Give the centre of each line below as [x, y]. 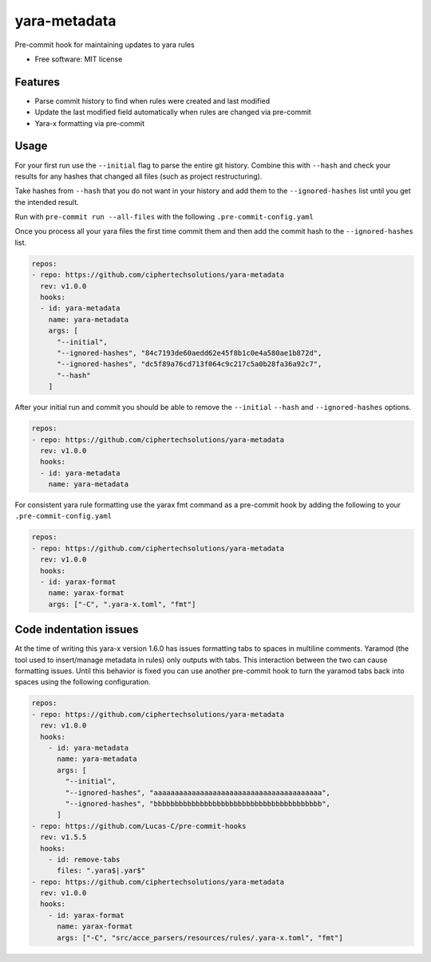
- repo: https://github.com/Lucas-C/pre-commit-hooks [139, 826]
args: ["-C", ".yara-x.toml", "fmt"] [122, 604]
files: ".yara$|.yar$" [101, 871]
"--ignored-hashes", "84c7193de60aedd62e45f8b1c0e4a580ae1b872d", [190, 353]
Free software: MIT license [79, 59]
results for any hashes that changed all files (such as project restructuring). [138, 176]
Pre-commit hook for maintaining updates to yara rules [105, 45]
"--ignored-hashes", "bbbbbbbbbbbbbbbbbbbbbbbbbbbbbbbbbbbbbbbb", [198, 803]
